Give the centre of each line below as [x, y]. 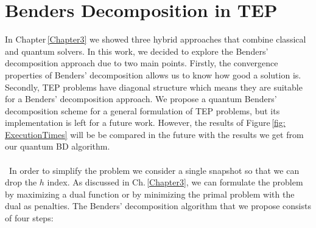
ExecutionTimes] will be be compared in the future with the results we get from [154, 134]
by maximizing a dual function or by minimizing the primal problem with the [150, 194]
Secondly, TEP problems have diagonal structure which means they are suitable [154, 87]
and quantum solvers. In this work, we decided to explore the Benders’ [137, 51]
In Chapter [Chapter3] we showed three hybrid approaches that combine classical [156, 39]
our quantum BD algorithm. [58, 146]
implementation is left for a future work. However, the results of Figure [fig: [145, 123]
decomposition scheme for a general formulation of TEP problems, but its [142, 110]
